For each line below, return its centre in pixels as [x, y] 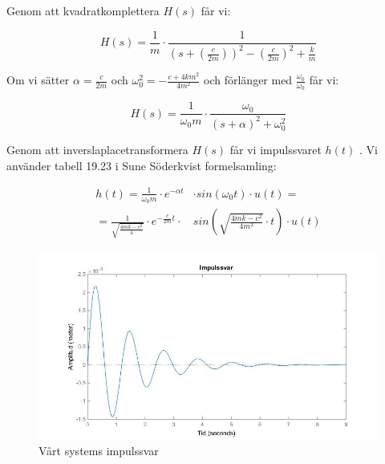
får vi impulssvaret [276, 150]
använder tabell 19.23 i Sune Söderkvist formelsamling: [142, 165]
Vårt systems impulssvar [99, 451]
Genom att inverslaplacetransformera [97, 150]
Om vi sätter [38, 79]
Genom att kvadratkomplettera [83, 10]
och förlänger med [248, 79]
